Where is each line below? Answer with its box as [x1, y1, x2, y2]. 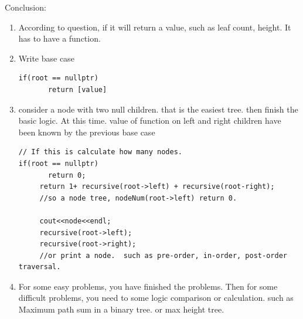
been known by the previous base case [18, 125, 155, 138]
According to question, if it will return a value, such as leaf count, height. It [18, 21, 291, 33]
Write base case [18, 52, 74, 64]
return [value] [47, 85, 107, 94]
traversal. [18, 263, 61, 272]
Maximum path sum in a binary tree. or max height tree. [18, 303, 224, 315]
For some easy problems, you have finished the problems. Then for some [18, 280, 278, 292]
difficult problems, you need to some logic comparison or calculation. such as [18, 291, 294, 304]
